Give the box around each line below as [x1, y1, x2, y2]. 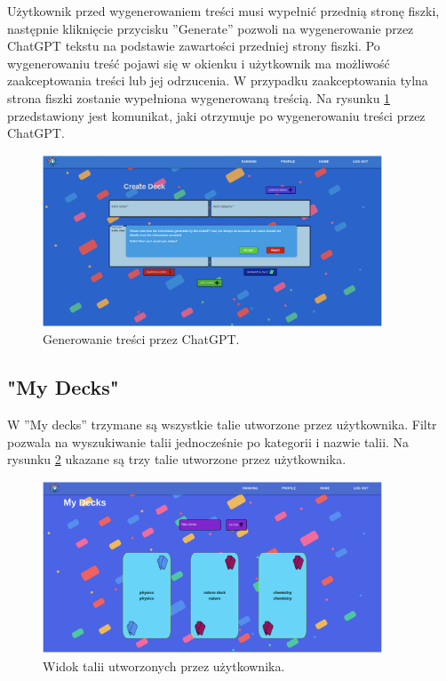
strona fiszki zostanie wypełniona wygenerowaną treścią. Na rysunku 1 [7, 88, 391, 107]
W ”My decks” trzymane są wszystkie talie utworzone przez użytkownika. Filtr [7, 415, 437, 434]
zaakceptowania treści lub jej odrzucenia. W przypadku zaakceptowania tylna [7, 71, 428, 90]
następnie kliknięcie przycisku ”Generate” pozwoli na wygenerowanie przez [7, 19, 414, 37]
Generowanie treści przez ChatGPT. [43, 330, 240, 349]
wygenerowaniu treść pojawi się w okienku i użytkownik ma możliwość [7, 53, 390, 72]
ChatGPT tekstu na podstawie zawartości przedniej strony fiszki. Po [7, 36, 380, 55]
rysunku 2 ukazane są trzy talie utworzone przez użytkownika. [7, 450, 346, 469]
